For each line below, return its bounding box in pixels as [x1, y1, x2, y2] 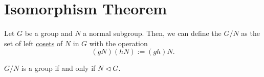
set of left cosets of [4, 37, 63, 48]
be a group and [25, 28, 73, 38]
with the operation [89, 37, 148, 48]
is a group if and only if [21, 63, 96, 73]
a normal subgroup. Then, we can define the [83, 28, 222, 38]
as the [241, 28, 260, 38]
